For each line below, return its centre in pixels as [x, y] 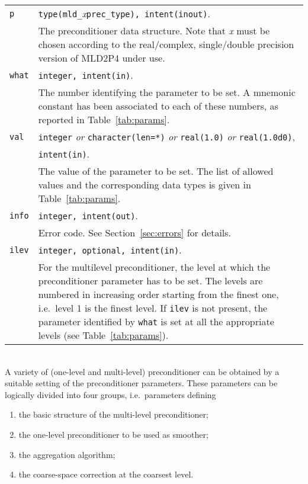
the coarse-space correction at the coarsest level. [106, 474]
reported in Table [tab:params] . [104, 119]
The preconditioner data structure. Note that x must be [154, 31]
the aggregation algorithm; [67, 454]
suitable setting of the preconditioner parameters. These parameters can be [141, 383]
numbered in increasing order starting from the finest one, [158, 294]
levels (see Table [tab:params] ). [103, 335]
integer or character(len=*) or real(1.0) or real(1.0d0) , [166, 137]
